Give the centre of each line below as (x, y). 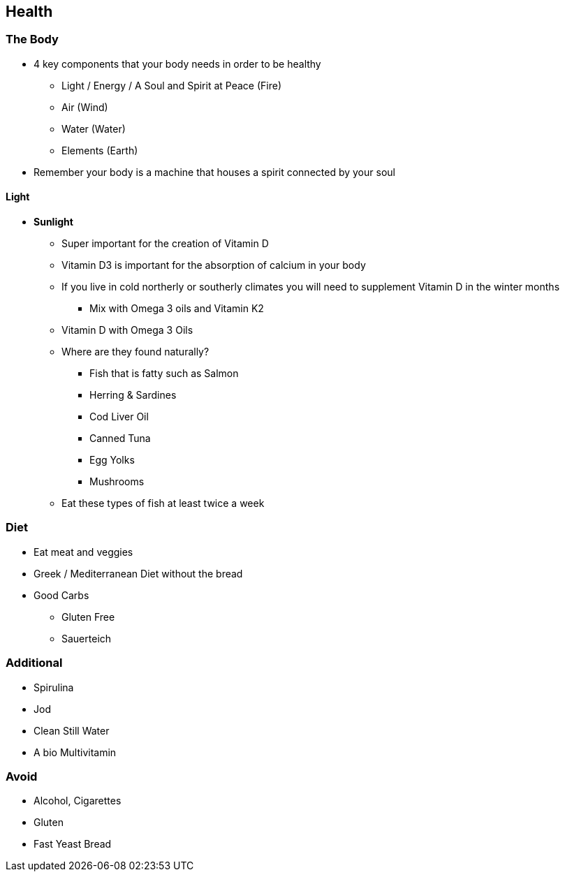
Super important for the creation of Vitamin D (165, 244)
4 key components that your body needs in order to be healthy (177, 64)
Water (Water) (94, 128)
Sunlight (53, 222)
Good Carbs (61, 595)
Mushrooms (117, 482)
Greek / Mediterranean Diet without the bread (138, 573)
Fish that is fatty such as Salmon (164, 374)
